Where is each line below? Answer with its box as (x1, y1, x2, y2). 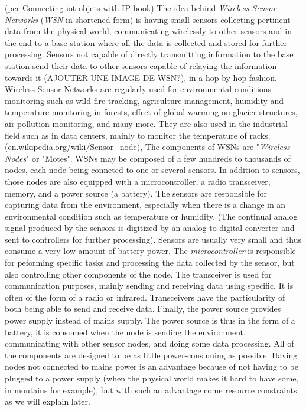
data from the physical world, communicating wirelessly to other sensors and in (5, 25, 292, 37)
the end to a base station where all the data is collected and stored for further (5, 36, 288, 48)
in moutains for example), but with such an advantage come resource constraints (5, 383, 297, 396)
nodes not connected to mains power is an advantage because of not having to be (5, 360, 298, 373)
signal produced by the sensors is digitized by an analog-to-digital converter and (5, 221, 295, 234)
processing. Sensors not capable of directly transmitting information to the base (5, 48, 294, 60)
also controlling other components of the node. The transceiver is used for (5, 268, 272, 280)
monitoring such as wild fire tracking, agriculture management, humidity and (5, 94, 284, 106)
